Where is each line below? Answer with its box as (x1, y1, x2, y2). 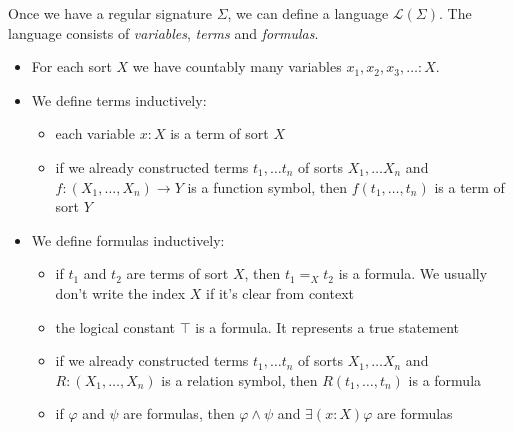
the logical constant (55, 316, 176, 337)
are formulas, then (123, 403, 235, 424)
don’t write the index (55, 282, 186, 303)
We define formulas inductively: (31, 229, 225, 250)
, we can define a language (227, 3, 389, 23)
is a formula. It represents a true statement (195, 316, 459, 337)
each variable (55, 123, 135, 144)
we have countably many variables (132, 56, 342, 77)
